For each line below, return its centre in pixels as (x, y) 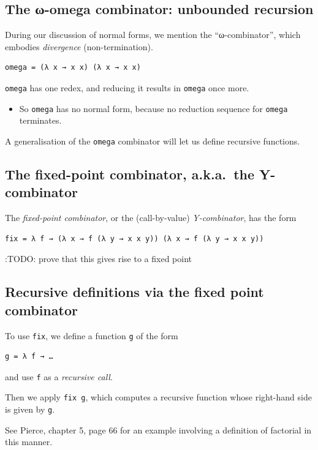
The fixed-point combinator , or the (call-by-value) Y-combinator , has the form (151, 218)
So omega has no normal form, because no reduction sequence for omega (153, 108)
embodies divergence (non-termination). (79, 46)
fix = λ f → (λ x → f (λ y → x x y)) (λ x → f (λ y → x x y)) (134, 238)
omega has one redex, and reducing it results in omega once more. (127, 87)
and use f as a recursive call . (59, 376)
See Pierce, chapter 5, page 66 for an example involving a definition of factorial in (158, 429)
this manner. (29, 442)
